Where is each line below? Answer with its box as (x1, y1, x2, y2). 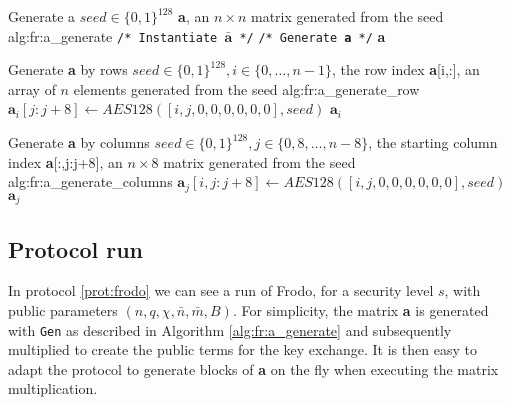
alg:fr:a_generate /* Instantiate (8, 25, 218, 46)
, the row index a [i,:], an (331, 59, 480, 80)
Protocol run (8, 233, 144, 264)
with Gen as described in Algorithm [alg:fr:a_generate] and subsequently (8, 319, 452, 340)
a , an (178, 6, 210, 26)
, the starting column (368, 132, 498, 153)
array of (8, 78, 56, 99)
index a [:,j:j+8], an (8, 151, 123, 172)
